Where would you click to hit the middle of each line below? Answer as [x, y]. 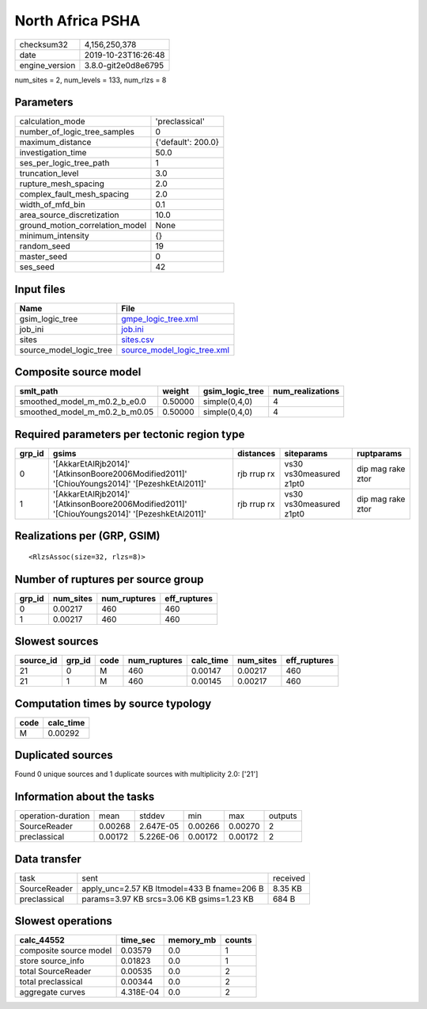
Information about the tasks [85, 797]
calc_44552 [42, 940]
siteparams [306, 453]
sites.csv [138, 339]
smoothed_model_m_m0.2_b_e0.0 [83, 402]
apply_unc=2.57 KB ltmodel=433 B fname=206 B [173, 889]
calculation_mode [53, 121]
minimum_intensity [55, 236]
